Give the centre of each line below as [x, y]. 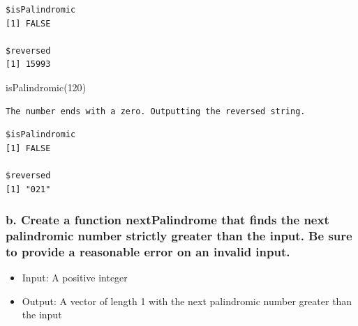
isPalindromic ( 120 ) [46, 87]
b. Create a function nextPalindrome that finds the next [167, 220]
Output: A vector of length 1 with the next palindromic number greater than [187, 301]
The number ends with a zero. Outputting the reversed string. [156, 111]
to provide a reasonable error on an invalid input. [148, 251]
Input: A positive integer [75, 278]
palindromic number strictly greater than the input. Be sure [179, 235]
